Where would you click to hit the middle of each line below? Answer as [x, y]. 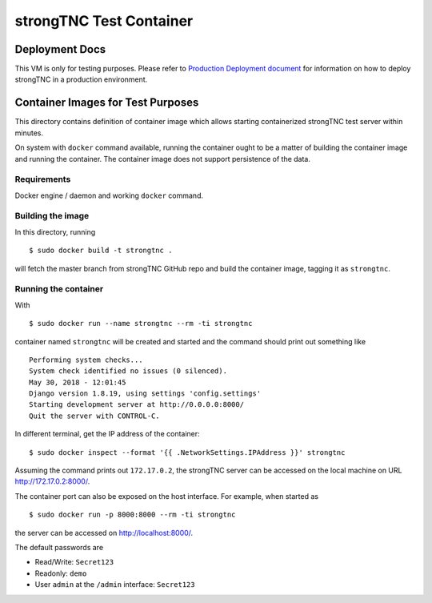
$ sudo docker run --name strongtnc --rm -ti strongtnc [141, 324]
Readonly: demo [61, 573]
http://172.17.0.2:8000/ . [52, 481]
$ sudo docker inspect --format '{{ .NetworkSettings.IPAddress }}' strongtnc [187, 452]
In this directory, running [55, 231]
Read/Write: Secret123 [74, 562]
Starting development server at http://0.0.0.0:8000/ [136, 405]
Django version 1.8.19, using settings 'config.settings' [145, 394]
